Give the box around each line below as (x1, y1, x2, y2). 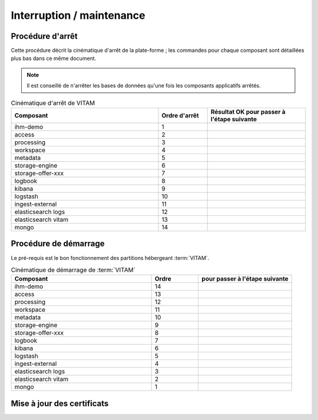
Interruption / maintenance (11, 9, 145, 22)
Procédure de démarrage (11, 239, 105, 249)
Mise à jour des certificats (11, 398, 109, 408)
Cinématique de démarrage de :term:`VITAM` (11, 266, 135, 274)
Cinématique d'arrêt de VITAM (11, 99, 95, 107)
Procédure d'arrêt (11, 31, 78, 41)
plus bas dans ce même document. (11, 55, 97, 62)
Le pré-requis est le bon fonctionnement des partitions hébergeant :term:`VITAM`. (11, 254, 210, 261)
